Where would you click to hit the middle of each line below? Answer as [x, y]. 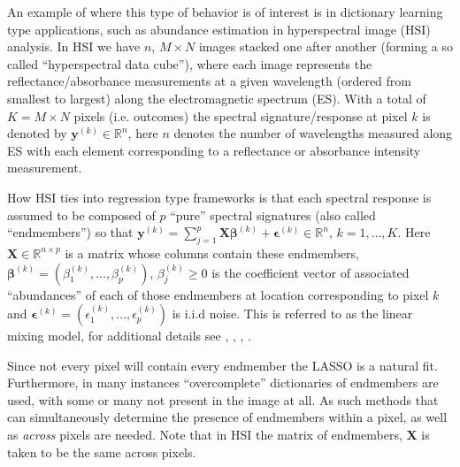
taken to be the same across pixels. [102, 452]
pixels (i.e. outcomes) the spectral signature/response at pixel [241, 115]
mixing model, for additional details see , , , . [129, 336]
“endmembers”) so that [70, 232]
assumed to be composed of [81, 214]
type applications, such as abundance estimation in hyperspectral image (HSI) [219, 29]
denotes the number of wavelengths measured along [313, 133]
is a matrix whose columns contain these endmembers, [212, 253]
